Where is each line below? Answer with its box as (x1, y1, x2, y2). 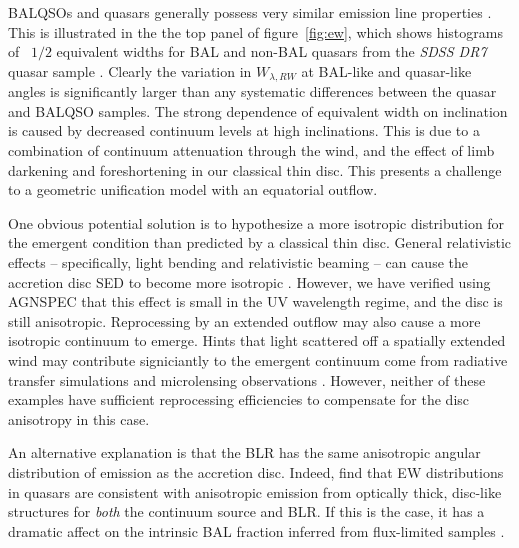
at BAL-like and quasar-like (301, 60, 472, 81)
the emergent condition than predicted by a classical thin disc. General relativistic (8, 232, 512, 253)
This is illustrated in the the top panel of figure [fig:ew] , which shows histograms (8, 21, 503, 42)
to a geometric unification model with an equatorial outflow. (8, 179, 378, 200)
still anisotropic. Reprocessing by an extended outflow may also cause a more (8, 310, 481, 331)
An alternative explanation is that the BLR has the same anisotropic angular (8, 442, 481, 463)
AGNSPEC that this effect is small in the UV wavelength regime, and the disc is (8, 291, 503, 312)
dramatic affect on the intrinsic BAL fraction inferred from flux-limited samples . (8, 520, 505, 541)
